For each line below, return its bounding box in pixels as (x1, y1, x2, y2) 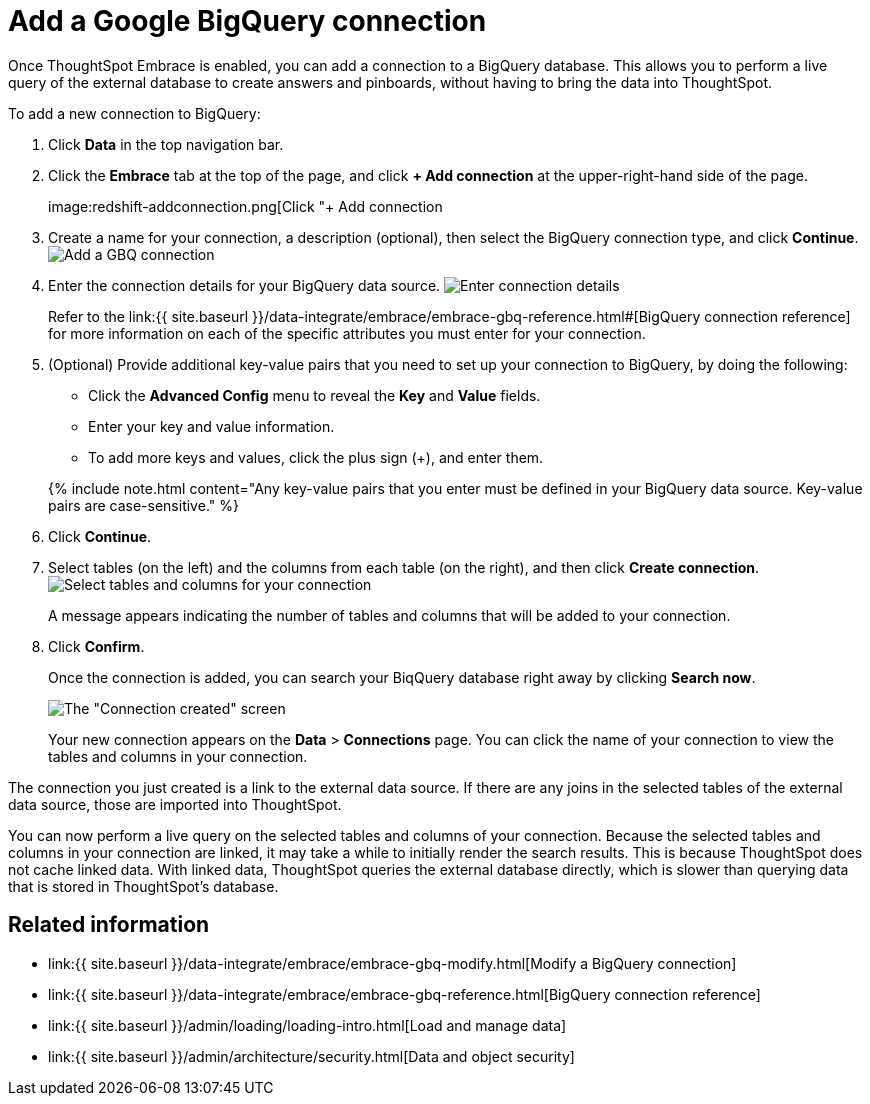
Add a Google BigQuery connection (8, 4, 487, 38)
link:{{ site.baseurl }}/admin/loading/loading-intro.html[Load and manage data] (48, 1016, 567, 1034)
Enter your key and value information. (88, 417, 335, 435)
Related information (8, 912, 210, 938)
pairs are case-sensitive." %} (48, 496, 239, 514)
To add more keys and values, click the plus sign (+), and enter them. (88, 448, 544, 466)
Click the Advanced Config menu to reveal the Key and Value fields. (88, 386, 541, 404)
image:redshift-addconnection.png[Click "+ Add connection (48, 197, 443, 215)
